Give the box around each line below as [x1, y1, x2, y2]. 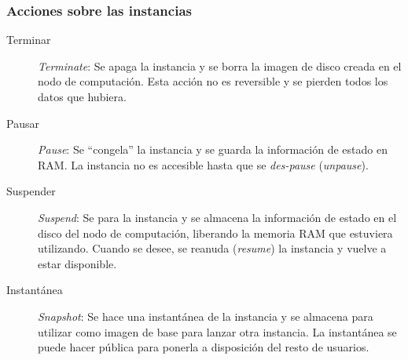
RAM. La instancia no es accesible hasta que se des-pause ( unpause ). [38, 156, 369, 173]
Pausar [6, 115, 39, 131]
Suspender [6, 183, 56, 199]
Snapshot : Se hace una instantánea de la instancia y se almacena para [38, 307, 373, 324]
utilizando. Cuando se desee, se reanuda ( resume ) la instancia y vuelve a [38, 240, 387, 256]
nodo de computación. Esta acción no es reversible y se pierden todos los [38, 73, 388, 89]
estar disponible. [38, 255, 117, 271]
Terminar [6, 31, 51, 48]
